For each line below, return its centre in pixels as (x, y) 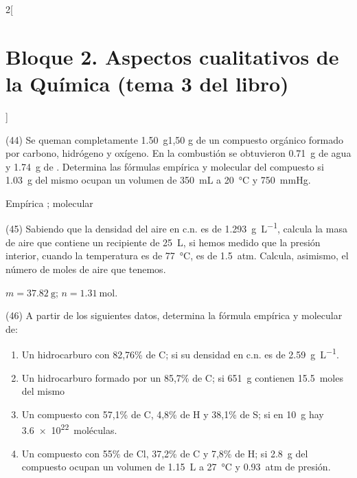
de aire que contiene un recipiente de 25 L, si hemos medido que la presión (163, 242)
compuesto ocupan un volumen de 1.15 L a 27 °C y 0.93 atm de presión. (176, 467)
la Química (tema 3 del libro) (147, 83)
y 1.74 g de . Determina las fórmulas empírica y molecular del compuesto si (165, 166)
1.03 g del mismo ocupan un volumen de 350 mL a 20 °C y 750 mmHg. (158, 180)
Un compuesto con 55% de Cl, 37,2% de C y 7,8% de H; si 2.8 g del (165, 453)
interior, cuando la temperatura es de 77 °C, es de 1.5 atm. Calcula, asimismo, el (177, 256)
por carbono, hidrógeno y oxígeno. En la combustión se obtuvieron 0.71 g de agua (178, 153)
